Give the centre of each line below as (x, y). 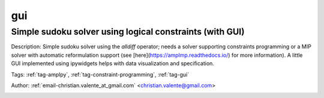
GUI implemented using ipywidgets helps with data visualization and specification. (112, 63)
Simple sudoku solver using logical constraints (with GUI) (128, 32)
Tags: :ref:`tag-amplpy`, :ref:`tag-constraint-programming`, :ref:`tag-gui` (100, 74)
